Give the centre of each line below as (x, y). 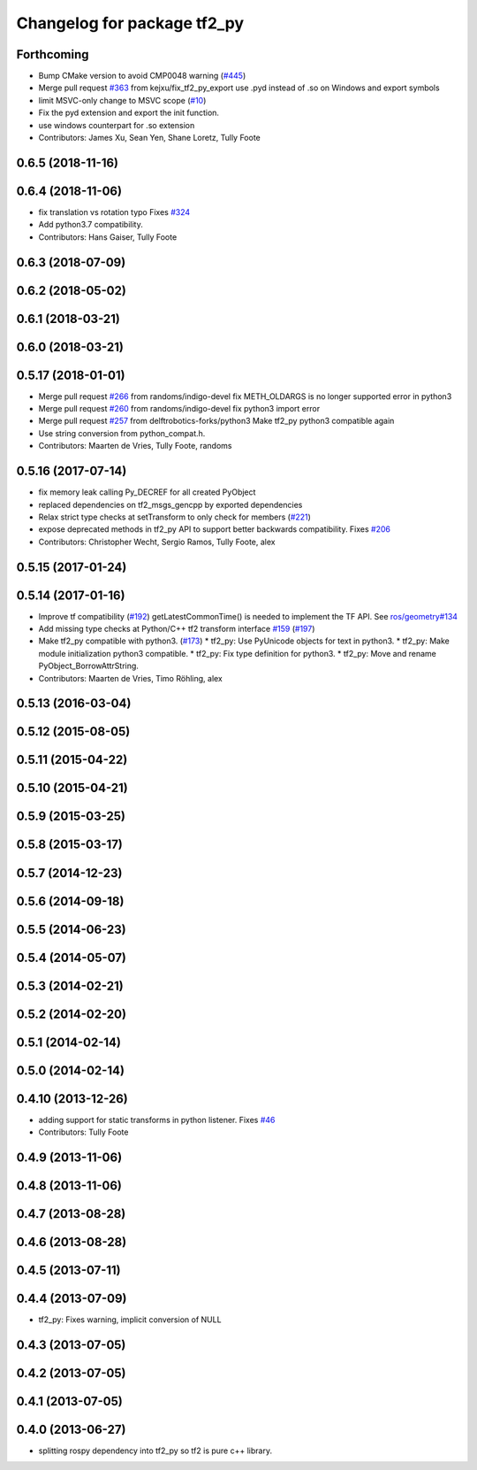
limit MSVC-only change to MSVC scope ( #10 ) (122, 100)
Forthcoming (53, 54)
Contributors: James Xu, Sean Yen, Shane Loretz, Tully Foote (149, 138)
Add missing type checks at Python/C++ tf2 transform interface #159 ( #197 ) (177, 629)
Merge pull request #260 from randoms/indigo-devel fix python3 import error (179, 409)
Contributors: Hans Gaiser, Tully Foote (108, 237)
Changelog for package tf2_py (130, 23)
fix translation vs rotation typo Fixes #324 (114, 212)
